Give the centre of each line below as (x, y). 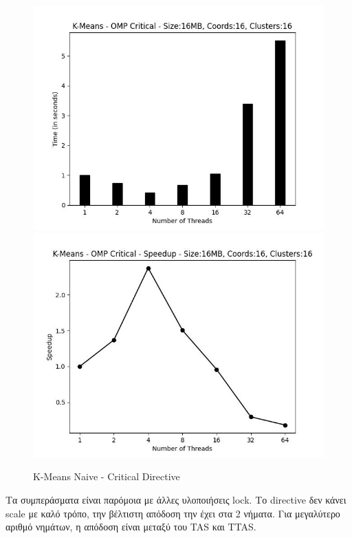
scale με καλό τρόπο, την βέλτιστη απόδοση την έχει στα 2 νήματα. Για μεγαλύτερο (173, 513)
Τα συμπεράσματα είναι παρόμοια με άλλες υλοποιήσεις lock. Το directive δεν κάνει (176, 500)
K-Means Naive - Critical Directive (107, 476)
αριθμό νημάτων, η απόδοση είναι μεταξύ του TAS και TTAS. (131, 527)
